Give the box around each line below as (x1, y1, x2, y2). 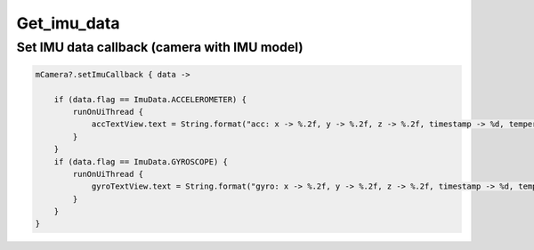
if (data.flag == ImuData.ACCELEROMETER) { (53, 94, 247, 104)
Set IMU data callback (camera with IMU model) (16, 39, 303, 55)
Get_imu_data (16, 13, 120, 33)
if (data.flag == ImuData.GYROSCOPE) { (53, 157, 229, 166)
